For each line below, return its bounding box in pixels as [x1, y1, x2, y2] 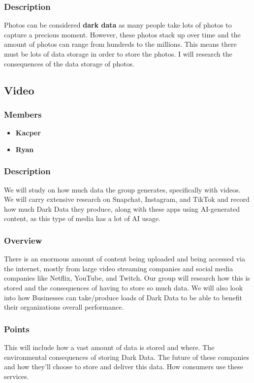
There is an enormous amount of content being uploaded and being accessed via [4, 254, 245, 264]
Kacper [15, 128, 41, 138]
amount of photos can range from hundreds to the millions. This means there [4, 39, 237, 49]
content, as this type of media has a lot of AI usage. [4, 213, 160, 223]
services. [4, 371, 29, 381]
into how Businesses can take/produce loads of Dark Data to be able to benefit [4, 292, 243, 302]
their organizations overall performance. [4, 302, 124, 312]
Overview [4, 234, 42, 246]
